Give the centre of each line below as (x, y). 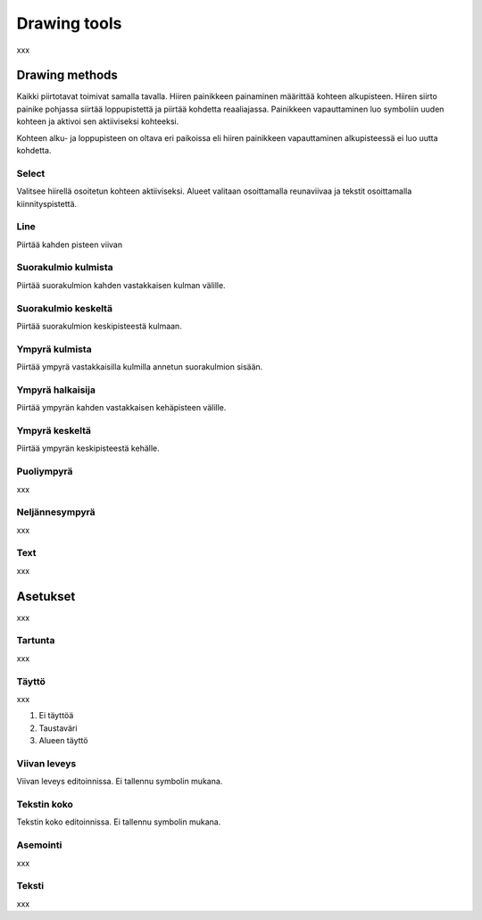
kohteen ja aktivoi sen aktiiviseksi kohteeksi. (98, 121)
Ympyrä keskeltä (54, 431)
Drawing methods (67, 75)
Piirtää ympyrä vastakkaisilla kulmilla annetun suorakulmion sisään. (140, 367)
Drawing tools (69, 23)
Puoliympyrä (45, 471)
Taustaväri (58, 728)
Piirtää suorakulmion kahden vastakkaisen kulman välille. (121, 285)
